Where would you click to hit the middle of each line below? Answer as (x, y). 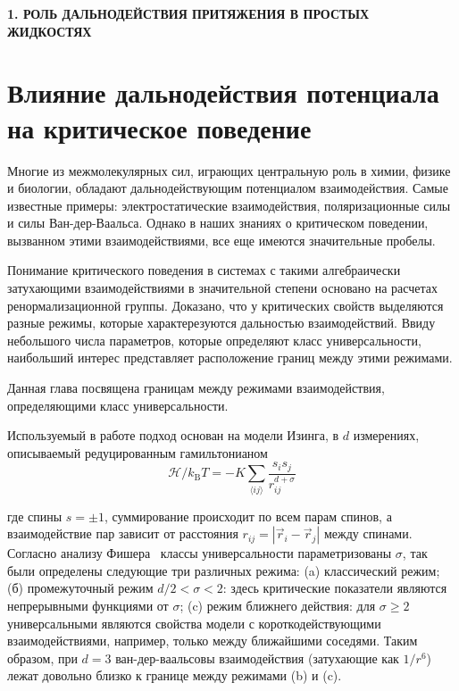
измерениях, (386, 435)
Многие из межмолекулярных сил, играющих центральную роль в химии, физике (229, 170)
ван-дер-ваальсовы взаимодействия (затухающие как (257, 658)
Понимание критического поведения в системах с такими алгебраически (204, 270)
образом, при (42, 658)
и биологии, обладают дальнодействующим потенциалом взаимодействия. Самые (228, 188)
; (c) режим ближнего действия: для (278, 605)
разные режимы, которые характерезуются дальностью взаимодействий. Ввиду (221, 323)
